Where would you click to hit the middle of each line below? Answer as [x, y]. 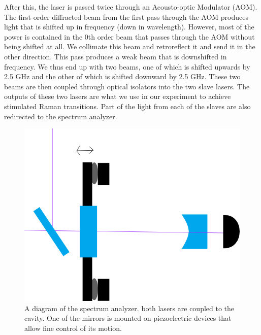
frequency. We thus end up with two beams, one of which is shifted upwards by [127, 66]
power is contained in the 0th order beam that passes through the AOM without [129, 36]
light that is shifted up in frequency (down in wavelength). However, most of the [129, 27]
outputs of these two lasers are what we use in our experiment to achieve [118, 96]
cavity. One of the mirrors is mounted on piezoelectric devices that [128, 318]
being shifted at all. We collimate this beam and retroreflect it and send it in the [130, 46]
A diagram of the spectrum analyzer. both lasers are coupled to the [129, 308]
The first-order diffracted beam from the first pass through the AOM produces [126, 16]
